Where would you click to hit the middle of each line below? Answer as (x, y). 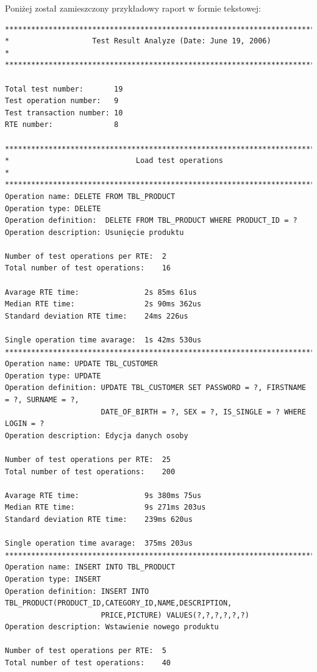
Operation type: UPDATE (53, 376)
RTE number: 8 (62, 125)
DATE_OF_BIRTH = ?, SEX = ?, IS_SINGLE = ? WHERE (203, 412)
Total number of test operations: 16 (88, 268)
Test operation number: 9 (62, 101)
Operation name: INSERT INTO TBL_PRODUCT (90, 567)
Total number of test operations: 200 (90, 471)
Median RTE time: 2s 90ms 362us (103, 304)
